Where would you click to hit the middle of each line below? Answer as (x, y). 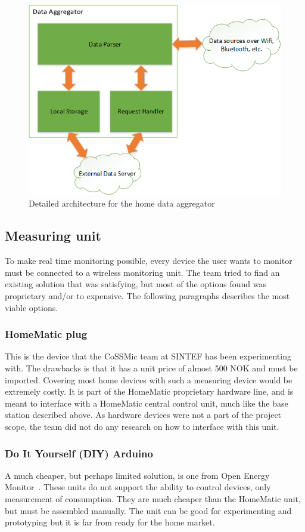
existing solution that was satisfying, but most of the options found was (136, 284)
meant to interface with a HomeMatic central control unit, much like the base (147, 403)
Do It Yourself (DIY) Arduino (79, 453)
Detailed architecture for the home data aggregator (122, 203)
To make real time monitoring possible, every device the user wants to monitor (149, 261)
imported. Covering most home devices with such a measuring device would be (149, 379)
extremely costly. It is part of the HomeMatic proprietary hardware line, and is (149, 391)
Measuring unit (53, 236)
